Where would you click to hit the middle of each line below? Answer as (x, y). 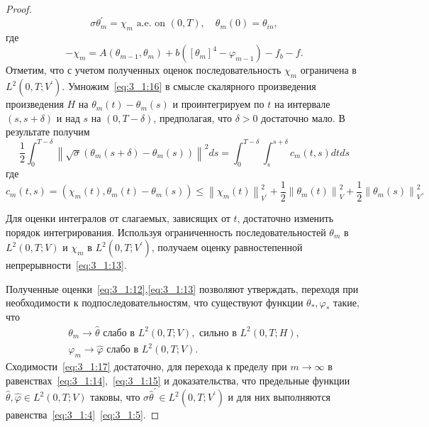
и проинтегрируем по (218, 104)
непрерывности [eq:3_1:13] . (66, 265)
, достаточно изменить (285, 218)
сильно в (218, 333)
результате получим (48, 132)
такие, (346, 303)
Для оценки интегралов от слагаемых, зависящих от (118, 218)
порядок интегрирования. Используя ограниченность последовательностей (166, 232)
